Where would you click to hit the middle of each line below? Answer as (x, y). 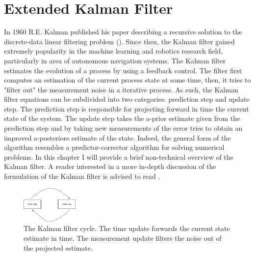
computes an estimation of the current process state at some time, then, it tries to (127, 80)
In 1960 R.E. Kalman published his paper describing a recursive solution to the (123, 32)
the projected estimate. (58, 247)
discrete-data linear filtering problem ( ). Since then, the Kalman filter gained (119, 41)
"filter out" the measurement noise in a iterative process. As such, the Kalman (121, 89)
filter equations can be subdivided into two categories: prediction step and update (127, 99)
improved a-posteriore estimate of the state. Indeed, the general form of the (117, 137)
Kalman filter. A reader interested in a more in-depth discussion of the (110, 166)
